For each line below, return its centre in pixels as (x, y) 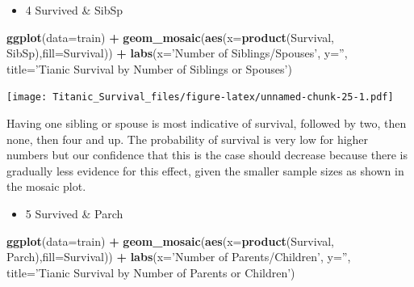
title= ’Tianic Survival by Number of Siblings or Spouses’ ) (149, 68)
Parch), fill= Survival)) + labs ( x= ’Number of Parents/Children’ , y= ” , (179, 257)
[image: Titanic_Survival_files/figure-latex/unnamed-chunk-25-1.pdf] (200, 97)
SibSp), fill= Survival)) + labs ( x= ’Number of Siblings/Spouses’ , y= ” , (177, 53)
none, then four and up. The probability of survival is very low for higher (188, 139)
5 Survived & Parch (74, 213)
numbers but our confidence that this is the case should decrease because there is (207, 155)
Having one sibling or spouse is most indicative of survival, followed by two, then (207, 123)
